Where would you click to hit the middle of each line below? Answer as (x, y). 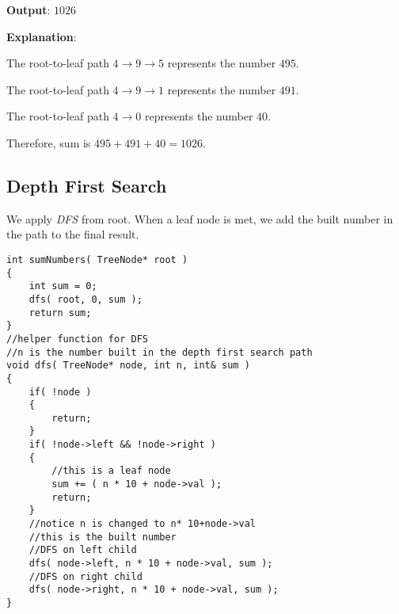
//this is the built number (103, 537)
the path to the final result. (73, 234)
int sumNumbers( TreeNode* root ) (97, 259)
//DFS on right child (85, 576)
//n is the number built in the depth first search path (160, 352)
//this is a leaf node (111, 471)
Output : (28, 10)
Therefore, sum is (49, 142)
